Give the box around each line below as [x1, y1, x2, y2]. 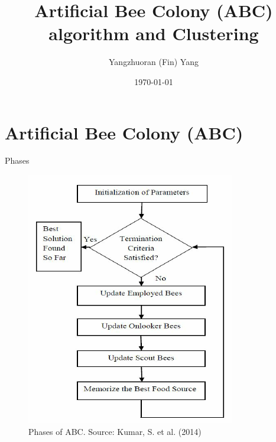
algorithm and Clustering [48, 21, 259, 45]
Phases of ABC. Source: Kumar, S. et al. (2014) [28, 425, 202, 437]
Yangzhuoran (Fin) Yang [109, 56, 199, 68]
